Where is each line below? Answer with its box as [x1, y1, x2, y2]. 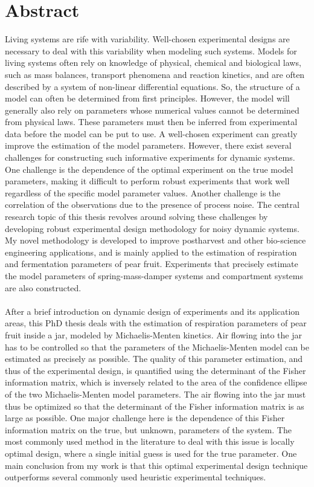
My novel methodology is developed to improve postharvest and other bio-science [5, 234, 306, 247]
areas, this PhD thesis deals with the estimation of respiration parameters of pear [5, 317, 307, 329]
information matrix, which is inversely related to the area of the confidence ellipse [5, 376, 307, 389]
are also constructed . [5, 281, 82, 294]
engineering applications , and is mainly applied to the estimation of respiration [5, 245, 297, 258]
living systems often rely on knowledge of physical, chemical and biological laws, [5, 56, 301, 69]
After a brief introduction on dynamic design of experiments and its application [5, 305, 300, 317]
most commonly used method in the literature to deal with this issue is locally [5, 435, 295, 448]
